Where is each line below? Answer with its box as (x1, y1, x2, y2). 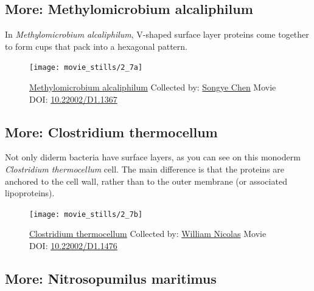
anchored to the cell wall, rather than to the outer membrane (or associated (5, 174, 287, 187)
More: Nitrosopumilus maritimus (5, 269, 217, 288)
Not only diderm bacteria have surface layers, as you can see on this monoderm (5, 151, 301, 163)
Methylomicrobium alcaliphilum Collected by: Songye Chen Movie (29, 81, 276, 94)
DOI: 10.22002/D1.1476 (29, 239, 117, 252)
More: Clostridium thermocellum (5, 122, 218, 141)
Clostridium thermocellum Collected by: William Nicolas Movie (29, 227, 267, 240)
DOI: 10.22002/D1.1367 (29, 92, 117, 105)
